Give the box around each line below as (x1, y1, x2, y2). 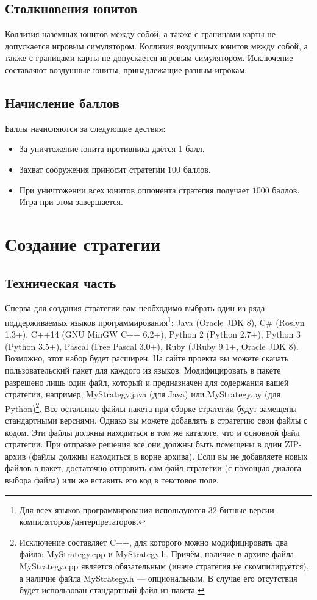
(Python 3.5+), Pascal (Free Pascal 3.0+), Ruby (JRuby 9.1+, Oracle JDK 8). (5, 339, 299, 352)
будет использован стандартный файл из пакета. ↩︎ (19, 584, 205, 596)
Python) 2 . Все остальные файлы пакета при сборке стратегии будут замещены (5, 400, 297, 414)
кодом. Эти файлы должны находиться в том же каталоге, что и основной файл (5, 425, 300, 438)
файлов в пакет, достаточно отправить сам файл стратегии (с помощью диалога (5, 461, 302, 474)
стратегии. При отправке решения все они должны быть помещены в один (5, 438, 282, 450)
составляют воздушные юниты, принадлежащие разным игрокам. (5, 63, 248, 76)
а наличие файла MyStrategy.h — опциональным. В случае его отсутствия (19, 571, 297, 584)
